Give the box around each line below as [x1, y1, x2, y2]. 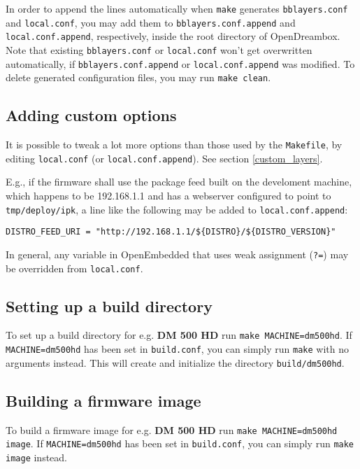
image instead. [6, 449, 67, 464]
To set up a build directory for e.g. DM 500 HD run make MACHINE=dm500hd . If [6, 328, 352, 342]
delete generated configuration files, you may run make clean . [6, 70, 271, 85]
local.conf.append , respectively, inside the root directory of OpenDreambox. [6, 29, 340, 43]
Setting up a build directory [6, 295, 213, 316]
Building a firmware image [6, 389, 201, 411]
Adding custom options [6, 104, 177, 126]
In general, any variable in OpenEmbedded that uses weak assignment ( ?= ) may [6, 246, 349, 261]
